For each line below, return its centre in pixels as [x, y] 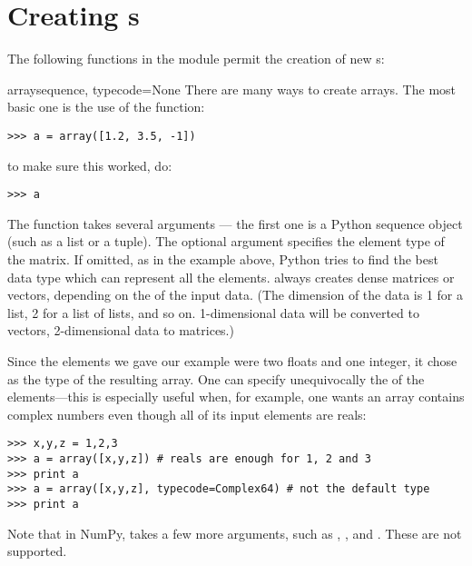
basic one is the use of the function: [106, 107]
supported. [37, 551]
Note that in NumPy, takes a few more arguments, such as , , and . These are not [235, 533]
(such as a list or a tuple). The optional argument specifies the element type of [226, 241]
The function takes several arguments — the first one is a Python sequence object [235, 223]
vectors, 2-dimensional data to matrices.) [121, 330]
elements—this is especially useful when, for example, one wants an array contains [236, 397]
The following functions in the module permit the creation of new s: [196, 59]
